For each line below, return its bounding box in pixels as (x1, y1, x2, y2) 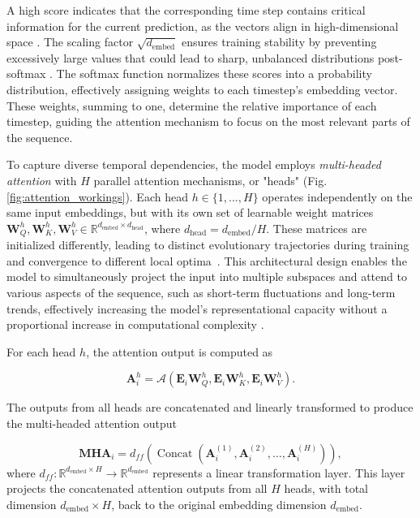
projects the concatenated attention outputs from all (6, 480, 268, 497)
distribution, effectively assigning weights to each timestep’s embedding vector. (6, 80, 398, 97)
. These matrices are (266, 219, 367, 236)
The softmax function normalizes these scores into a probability (56, 65, 372, 82)
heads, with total (284, 480, 368, 497)
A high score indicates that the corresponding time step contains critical (6, 2, 366, 18)
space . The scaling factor (6, 33, 134, 50)
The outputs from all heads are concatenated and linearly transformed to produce (6, 399, 414, 416)
